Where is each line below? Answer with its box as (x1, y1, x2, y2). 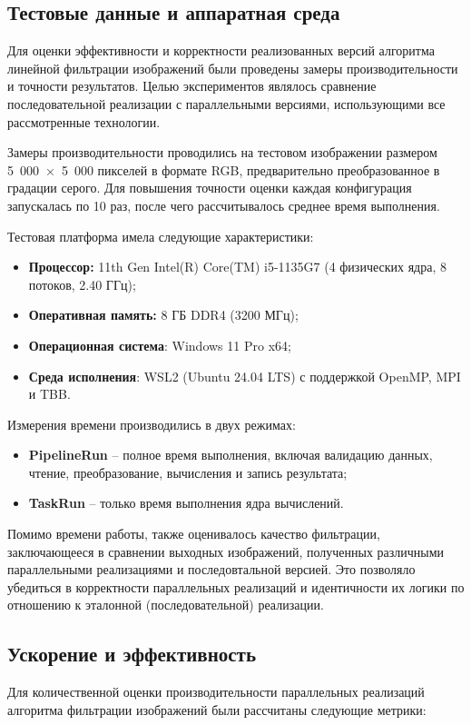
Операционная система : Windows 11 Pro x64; (28, 335, 291, 354)
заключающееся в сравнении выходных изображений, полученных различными (7, 541, 445, 561)
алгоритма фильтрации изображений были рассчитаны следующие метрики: (7, 700, 427, 719)
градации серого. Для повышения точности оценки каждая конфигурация (7, 178, 412, 197)
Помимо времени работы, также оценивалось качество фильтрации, (7, 524, 380, 543)
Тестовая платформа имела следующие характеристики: (7, 226, 314, 245)
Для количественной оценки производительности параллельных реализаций (7, 682, 425, 701)
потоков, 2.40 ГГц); (28, 274, 136, 293)
